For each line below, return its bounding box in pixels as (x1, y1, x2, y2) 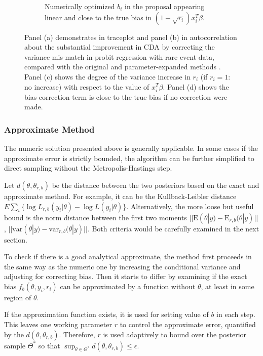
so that (38, 340, 60, 350)
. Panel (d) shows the (163, 81, 229, 92)
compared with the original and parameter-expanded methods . (24, 61, 221, 72)
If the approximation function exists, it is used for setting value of (4, 309, 209, 320)
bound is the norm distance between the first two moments (4, 212, 187, 222)
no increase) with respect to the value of (24, 81, 149, 92)
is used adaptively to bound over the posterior (103, 329, 247, 339)
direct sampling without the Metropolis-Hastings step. (4, 163, 172, 173)
